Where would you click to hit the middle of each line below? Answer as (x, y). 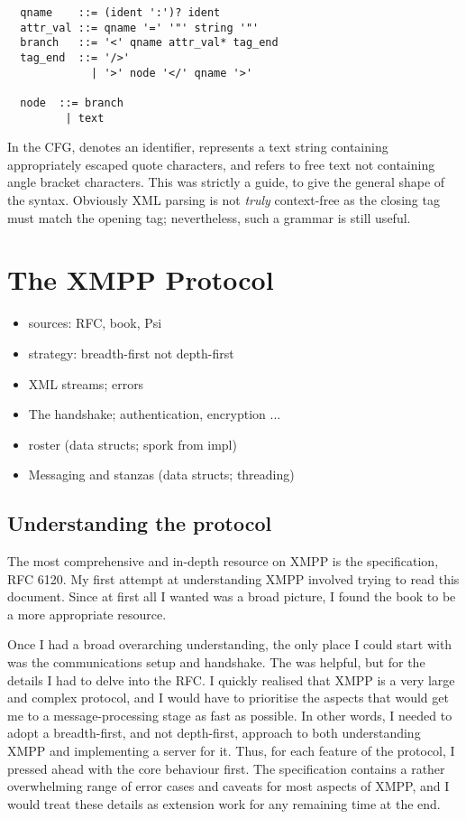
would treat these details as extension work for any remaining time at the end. (224, 803)
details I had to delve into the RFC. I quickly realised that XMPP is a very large (231, 679)
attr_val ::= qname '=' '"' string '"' (140, 28)
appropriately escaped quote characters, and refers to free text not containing (221, 164)
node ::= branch (72, 102)
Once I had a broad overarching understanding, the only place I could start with (230, 644)
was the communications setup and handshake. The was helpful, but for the (216, 662)
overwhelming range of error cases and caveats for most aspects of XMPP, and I (228, 786)
